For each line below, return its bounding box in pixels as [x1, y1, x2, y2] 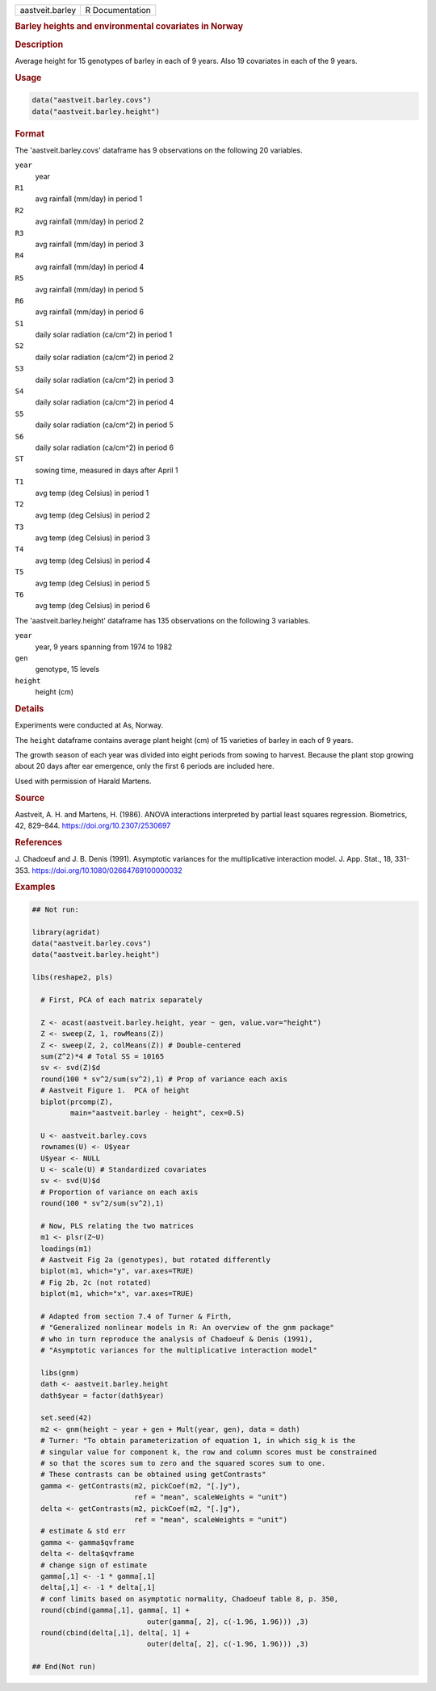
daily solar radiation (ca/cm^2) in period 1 [35, 329, 173, 339]
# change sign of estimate [40, 1560, 148, 1570]
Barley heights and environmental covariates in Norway [15, 21, 244, 32]
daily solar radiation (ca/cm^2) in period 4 [35, 397, 174, 407]
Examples [15, 881, 56, 892]
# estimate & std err [40, 1526, 127, 1536]
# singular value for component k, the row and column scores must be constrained [40, 1447, 377, 1457]
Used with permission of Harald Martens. [15, 776, 152, 786]
